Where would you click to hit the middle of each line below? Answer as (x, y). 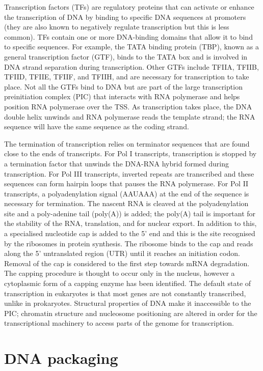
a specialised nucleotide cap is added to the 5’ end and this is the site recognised (130, 233)
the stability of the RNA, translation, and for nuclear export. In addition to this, (130, 223)
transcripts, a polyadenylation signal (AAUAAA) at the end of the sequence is (127, 193)
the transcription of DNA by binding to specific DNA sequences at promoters (125, 17)
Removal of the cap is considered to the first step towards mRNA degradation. (127, 263)
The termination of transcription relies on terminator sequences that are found (127, 143)
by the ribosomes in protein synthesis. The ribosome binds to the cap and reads (129, 243)
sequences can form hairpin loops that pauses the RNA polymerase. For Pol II (126, 183)
